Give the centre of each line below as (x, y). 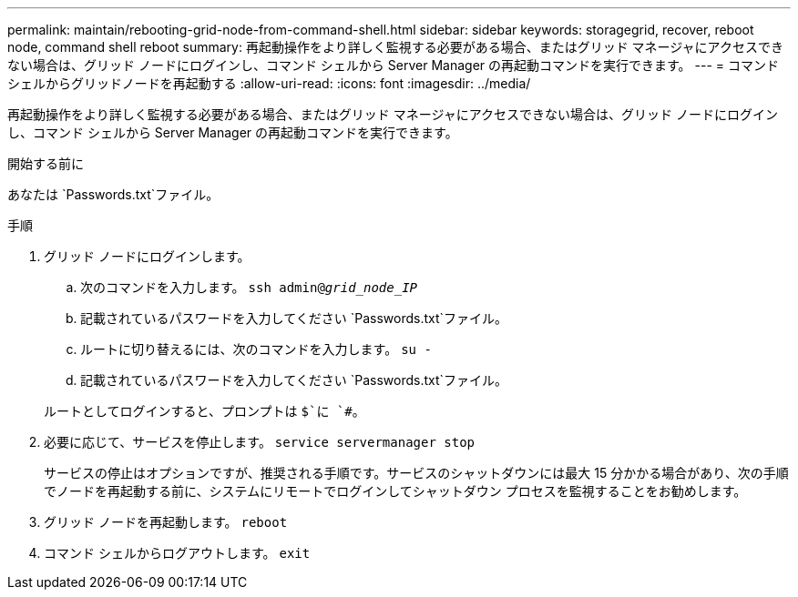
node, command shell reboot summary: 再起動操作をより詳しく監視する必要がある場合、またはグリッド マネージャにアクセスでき (395, 47)
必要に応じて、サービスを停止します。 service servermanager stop (259, 442)
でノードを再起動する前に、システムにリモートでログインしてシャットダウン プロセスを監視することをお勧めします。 (395, 491)
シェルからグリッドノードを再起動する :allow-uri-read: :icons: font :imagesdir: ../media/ (269, 83)
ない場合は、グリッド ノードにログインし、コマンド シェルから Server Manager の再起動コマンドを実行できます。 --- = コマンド (393, 65)
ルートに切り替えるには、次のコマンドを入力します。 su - (256, 349)
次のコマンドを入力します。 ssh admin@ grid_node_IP (249, 287)
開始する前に (46, 163)
